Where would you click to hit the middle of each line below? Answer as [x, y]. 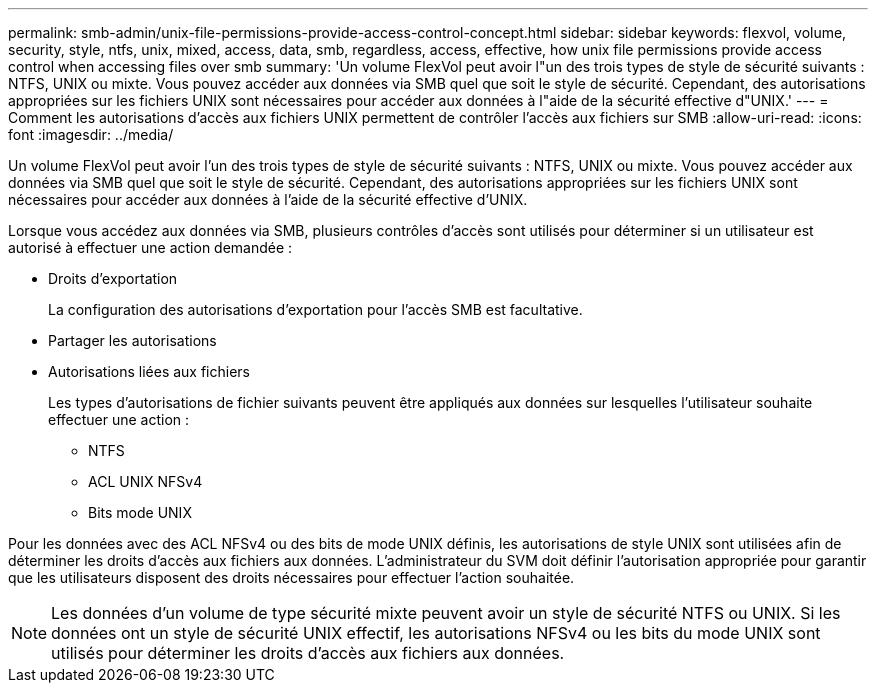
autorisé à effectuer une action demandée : [150, 247]
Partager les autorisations [132, 340]
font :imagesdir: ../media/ [91, 134]
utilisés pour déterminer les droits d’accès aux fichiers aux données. [308, 653]
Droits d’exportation [113, 278]
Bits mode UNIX [140, 512]
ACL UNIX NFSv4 [145, 481]
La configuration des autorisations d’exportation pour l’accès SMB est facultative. [315, 309]
